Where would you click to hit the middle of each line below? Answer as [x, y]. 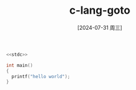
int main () [20, 65]
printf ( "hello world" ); [41, 76]
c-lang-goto [100, 10]
